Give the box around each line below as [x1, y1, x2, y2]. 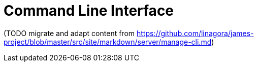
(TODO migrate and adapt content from [4, 28, 135, 38]
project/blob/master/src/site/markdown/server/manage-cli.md [4, 37, 212, 46]
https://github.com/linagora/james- [137, 28, 254, 38]
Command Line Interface [4, 2, 174, 19]
